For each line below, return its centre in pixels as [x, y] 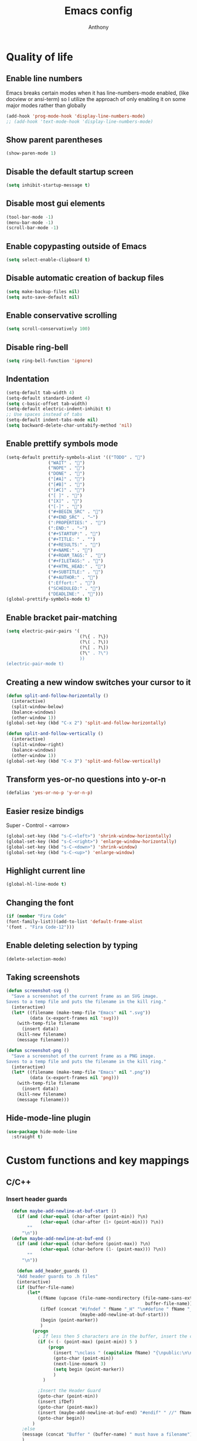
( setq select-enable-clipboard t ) [48, 260]
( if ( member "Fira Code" [36, 916]
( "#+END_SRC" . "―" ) [73, 517]
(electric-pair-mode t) [35, 664]
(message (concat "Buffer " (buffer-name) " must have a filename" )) [108, 1435]
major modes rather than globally [46, 105]
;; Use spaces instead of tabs [44, 415]
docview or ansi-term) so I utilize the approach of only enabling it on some [96, 99]
